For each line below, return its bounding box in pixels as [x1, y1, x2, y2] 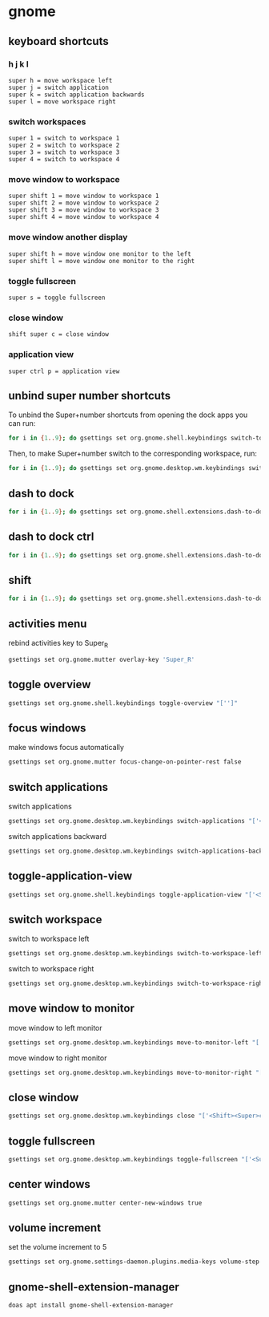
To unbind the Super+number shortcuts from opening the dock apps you [8, 410, 248, 419]
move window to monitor [8, 1002, 134, 1015]
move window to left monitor [8, 1023, 102, 1032]
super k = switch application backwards [8, 91, 146, 99]
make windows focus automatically [8, 743, 124, 752]
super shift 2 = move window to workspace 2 [8, 199, 159, 207]
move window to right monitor [8, 1053, 107, 1063]
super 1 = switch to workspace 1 [8, 135, 120, 143]
